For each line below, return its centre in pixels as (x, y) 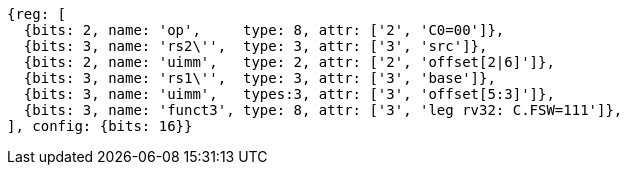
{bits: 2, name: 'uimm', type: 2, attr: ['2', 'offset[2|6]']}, (289, 62)
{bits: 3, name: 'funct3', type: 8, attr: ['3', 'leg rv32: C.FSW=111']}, (323, 110)
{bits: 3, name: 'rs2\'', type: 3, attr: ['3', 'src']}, (255, 46)
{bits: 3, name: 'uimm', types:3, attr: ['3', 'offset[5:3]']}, (289, 94)
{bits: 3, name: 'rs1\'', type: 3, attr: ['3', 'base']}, (259, 78)
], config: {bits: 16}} (100, 126)
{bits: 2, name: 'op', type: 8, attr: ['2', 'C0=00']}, (264, 30)
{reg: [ (37, 14)
